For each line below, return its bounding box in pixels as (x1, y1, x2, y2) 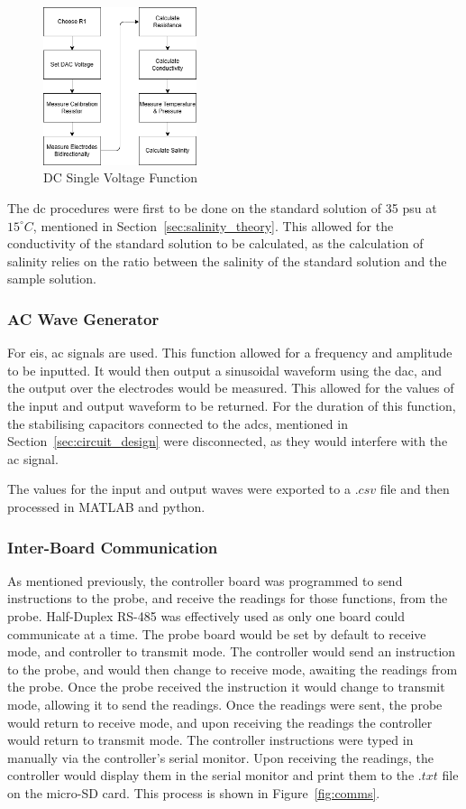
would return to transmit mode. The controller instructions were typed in (7, 730, 414, 749)
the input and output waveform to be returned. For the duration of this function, (7, 396, 456, 415)
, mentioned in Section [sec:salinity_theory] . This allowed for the (32, 216, 394, 235)
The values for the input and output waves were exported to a (7, 479, 351, 498)
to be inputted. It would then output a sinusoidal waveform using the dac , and (7, 360, 443, 379)
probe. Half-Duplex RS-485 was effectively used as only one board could (7, 607, 405, 625)
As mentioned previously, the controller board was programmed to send (7, 571, 403, 590)
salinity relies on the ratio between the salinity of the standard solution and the (7, 251, 447, 270)
